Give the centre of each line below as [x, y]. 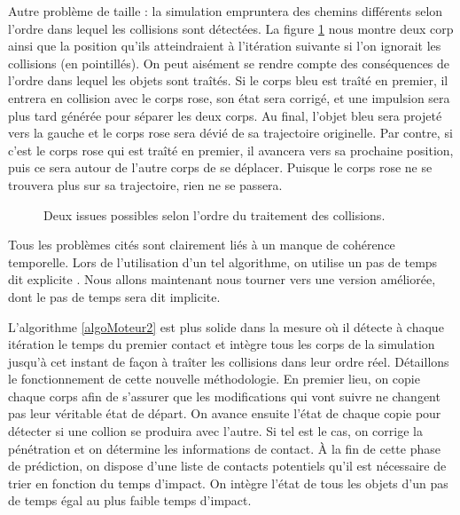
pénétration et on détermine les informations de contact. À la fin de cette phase [224, 448]
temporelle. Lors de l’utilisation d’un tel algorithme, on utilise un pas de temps [223, 261]
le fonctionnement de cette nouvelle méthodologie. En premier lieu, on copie [214, 379]
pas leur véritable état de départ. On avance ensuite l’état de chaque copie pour [225, 413]
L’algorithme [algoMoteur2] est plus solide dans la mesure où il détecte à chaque [226, 326]
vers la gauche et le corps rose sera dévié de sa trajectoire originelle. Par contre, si [230, 133]
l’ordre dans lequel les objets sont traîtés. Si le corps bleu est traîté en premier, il [228, 80]
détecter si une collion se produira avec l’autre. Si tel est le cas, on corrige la [215, 431]
